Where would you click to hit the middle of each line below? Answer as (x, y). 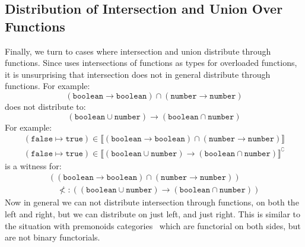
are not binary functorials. (53, 237)
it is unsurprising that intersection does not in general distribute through (138, 74)
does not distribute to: (45, 106)
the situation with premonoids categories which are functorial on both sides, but (153, 225)
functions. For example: (47, 86)
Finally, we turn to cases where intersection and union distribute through (138, 51)
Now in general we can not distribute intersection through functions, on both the (152, 202)
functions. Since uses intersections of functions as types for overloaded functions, (151, 63)
